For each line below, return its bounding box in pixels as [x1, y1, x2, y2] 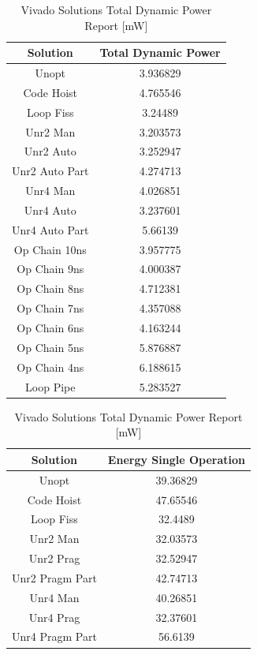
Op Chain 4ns [17, 358, 84, 375]
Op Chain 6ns [17, 320, 84, 335]
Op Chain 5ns [17, 339, 84, 355]
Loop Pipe [25, 378, 76, 395]
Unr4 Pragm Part [12, 628, 97, 645]
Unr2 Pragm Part [12, 569, 97, 586]
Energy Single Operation [107, 451, 245, 467]
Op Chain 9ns [17, 260, 84, 277]
